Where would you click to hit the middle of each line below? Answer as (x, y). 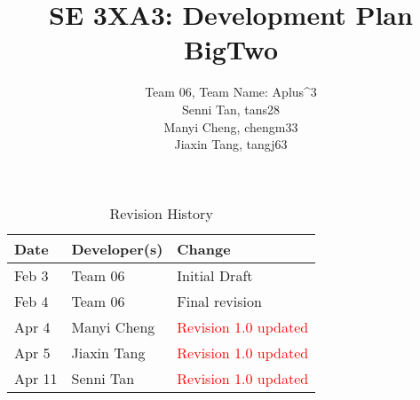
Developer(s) (117, 248)
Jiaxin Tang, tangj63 (231, 144)
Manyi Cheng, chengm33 (231, 126)
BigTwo (231, 49)
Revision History (161, 213)
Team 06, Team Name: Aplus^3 (231, 92)
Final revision (219, 301)
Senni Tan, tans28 (231, 109)
